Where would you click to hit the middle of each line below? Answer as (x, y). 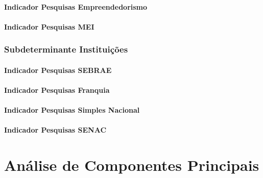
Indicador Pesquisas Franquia (57, 90)
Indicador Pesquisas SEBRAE (58, 70)
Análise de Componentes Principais (132, 165)
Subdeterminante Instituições (66, 49)
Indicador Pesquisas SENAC (55, 130)
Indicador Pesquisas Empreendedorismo (76, 6)
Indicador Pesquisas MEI (49, 26)
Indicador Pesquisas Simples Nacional (72, 110)
